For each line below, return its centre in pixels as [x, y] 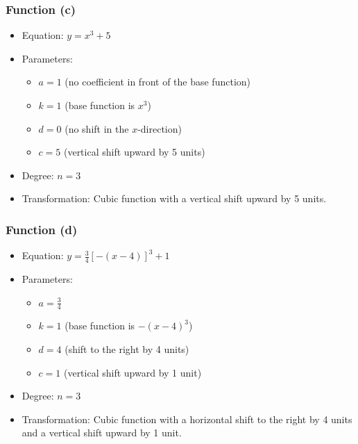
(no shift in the [97, 128]
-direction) [160, 128]
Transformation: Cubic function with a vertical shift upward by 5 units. [174, 198]
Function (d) [42, 229]
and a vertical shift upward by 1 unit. [102, 433]
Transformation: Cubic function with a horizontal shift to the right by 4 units [187, 419]
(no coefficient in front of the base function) [157, 82]
